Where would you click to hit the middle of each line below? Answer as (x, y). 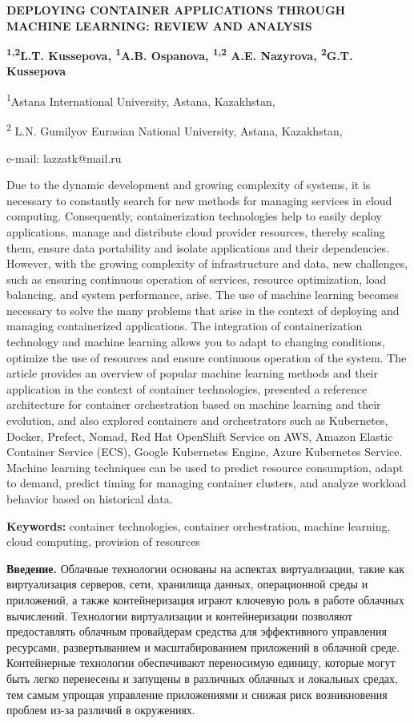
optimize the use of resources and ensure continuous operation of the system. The (207, 357)
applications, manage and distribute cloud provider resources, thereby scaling (196, 231)
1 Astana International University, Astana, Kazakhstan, (141, 100)
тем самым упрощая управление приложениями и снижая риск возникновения (197, 694)
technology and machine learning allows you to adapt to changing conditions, (196, 342)
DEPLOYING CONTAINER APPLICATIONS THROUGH (176, 10)
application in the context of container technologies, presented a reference (187, 388)
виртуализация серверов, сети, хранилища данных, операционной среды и (187, 584)
